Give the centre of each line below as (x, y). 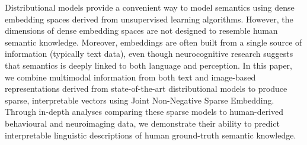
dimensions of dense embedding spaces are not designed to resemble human (141, 30)
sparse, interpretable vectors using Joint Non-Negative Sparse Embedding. (140, 100)
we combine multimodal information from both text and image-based (130, 77)
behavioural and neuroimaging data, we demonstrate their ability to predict (142, 123)
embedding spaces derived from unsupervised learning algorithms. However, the (149, 19)
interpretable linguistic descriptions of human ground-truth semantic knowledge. (151, 135)
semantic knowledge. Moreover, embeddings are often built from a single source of (153, 42)
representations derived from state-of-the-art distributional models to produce (146, 88)
